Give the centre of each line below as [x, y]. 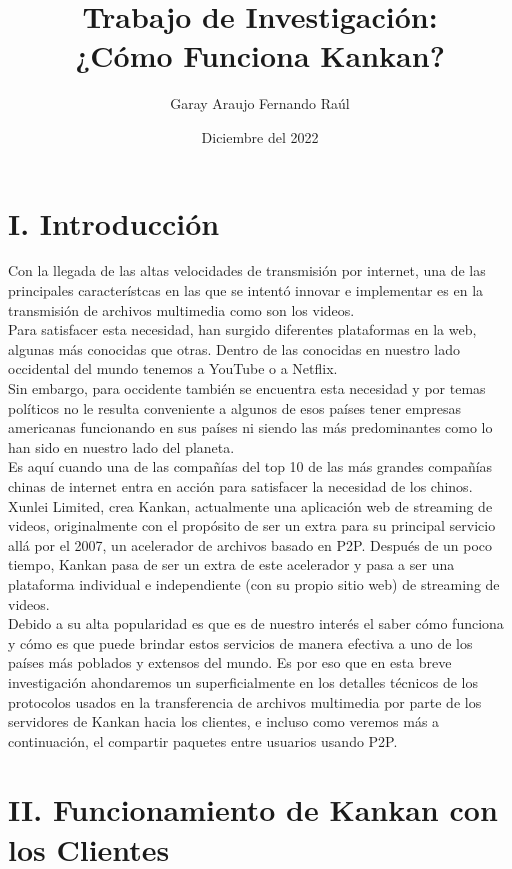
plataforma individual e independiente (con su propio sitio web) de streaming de [254, 583]
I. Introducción [114, 222]
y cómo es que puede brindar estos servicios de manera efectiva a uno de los [240, 642]
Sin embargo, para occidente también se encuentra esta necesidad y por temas [247, 388]
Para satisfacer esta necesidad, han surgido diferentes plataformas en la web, [242, 329]
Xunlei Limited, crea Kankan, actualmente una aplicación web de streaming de [250, 505]
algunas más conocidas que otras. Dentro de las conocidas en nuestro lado [234, 348]
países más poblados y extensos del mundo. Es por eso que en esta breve [230, 662]
